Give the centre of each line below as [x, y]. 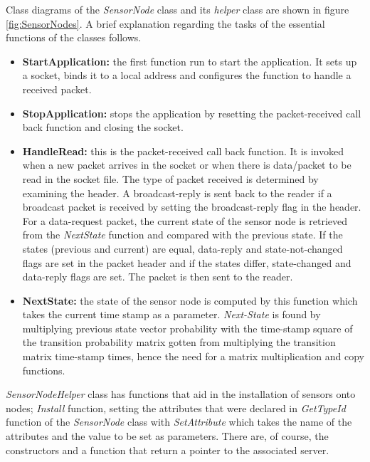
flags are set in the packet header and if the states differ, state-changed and [187, 262]
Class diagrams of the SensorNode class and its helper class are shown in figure [178, 9]
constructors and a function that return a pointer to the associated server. [168, 450]
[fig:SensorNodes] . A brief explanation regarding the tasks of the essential [165, 23]
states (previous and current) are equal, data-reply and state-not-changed [183, 248]
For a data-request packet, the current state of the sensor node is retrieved [185, 220]
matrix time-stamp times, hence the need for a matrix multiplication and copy [193, 356]
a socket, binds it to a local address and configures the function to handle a [187, 75]
